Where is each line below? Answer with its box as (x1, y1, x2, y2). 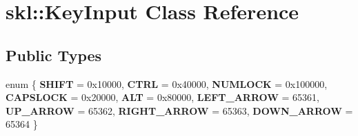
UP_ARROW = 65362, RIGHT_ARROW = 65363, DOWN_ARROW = (6, 103, 353, 117)
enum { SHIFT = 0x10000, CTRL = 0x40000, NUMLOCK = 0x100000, (6, 76, 328, 91)
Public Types (6, 44, 102, 65)
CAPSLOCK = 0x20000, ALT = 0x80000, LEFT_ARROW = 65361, (6, 90, 319, 104)
